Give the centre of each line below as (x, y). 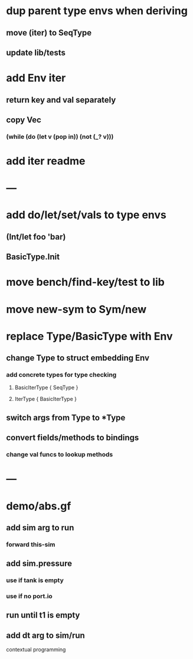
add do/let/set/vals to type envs (86, 215)
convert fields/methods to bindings (73, 438)
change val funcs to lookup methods (60, 455)
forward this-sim (31, 544)
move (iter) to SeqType (49, 33)
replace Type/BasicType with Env (89, 336)
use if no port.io (30, 596)
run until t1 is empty (43, 615)
